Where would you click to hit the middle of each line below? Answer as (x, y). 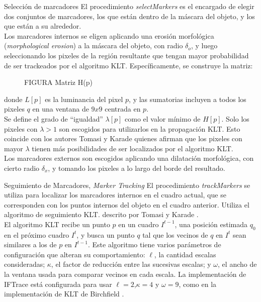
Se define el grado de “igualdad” (54, 118)
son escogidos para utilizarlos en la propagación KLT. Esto (150, 128)
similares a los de (30, 244)
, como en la (198, 284)
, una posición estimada (211, 224)
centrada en (123, 109)
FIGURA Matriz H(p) (58, 82)
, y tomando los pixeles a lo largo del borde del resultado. (137, 168)
